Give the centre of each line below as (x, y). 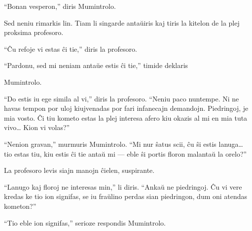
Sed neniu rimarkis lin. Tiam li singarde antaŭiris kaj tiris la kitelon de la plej (122, 22)
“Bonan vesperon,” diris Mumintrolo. (60, 6)
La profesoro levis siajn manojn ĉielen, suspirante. (79, 170)
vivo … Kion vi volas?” (37, 127)
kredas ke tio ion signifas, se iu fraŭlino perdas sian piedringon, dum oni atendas (126, 196)
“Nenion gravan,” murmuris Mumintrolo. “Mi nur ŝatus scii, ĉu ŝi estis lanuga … (124, 144)
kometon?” (20, 206)
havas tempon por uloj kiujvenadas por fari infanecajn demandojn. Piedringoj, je (126, 108)
